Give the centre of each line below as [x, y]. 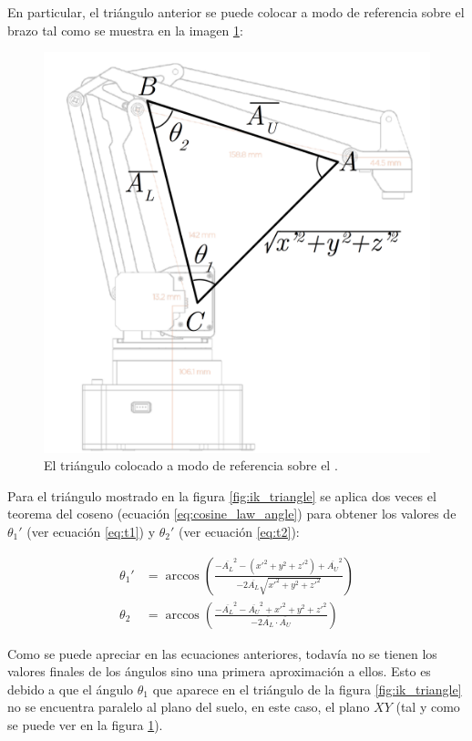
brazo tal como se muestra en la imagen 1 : [125, 30]
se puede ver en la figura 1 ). [85, 725]
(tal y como [428, 707]
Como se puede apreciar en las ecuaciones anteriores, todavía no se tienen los [222, 653]
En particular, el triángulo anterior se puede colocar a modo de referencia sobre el [236, 12]
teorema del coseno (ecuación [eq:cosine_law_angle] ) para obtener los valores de [232, 514]
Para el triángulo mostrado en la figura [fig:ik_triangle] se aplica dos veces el [222, 495]
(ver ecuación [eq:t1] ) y [91, 531]
